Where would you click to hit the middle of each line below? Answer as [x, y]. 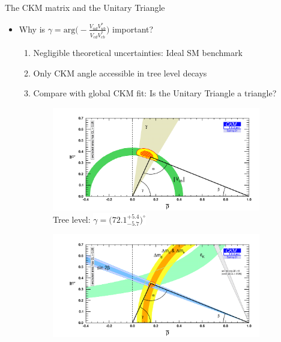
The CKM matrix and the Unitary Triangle [85, 7]
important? [133, 29]
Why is [32, 29]
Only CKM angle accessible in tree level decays [120, 73]
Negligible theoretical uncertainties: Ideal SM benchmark [138, 53]
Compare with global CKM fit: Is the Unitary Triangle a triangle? [155, 93]
